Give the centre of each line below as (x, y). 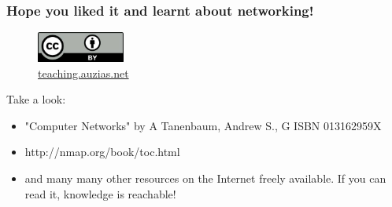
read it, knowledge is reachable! (100, 193)
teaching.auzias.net (83, 73)
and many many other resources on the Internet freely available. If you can (205, 178)
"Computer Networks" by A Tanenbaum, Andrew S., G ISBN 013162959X (203, 125)
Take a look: (36, 99)
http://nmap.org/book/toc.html (102, 152)
